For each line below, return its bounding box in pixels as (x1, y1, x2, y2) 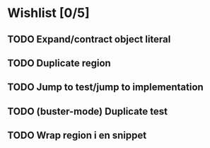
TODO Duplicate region (7, 57, 111, 69)
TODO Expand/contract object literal (7, 33, 171, 45)
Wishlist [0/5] (7, 5, 90, 21)
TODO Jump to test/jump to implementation (7, 81, 204, 93)
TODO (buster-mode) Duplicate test (7, 105, 168, 118)
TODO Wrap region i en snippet (7, 130, 147, 142)
